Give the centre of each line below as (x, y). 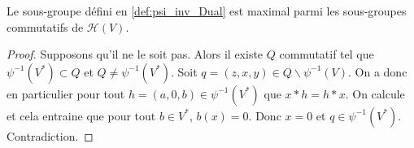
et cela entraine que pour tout (81, 115)
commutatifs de (45, 26)
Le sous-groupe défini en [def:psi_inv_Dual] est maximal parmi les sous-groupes (207, 11)
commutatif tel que (327, 54)
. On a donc (378, 71)
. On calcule (375, 93)
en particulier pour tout (66, 93)
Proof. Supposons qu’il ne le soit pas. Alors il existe (135, 54)
